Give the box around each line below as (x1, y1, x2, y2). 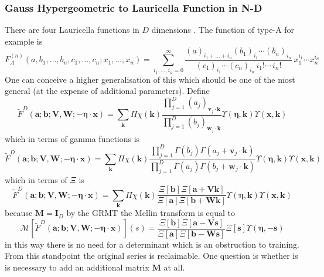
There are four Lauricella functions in (5, 23, 139, 36)
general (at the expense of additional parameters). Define (5, 85, 210, 97)
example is (5, 35, 43, 47)
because (5, 207, 33, 219)
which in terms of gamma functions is (5, 132, 140, 144)
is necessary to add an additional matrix (5, 261, 149, 273)
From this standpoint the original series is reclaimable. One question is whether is (5, 249, 298, 262)
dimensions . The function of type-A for (151, 23, 295, 36)
